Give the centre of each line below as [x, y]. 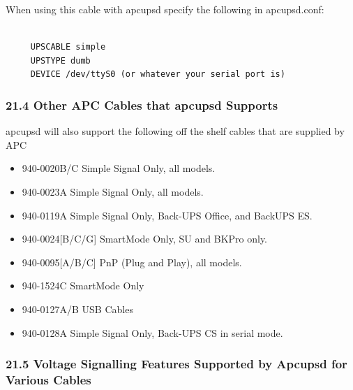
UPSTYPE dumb [60, 60]
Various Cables [48, 379]
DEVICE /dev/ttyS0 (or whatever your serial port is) [158, 74]
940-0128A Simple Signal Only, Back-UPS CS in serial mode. [152, 332]
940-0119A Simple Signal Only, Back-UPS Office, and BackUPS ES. [167, 215]
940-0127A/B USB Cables [77, 309]
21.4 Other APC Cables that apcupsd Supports [142, 104]
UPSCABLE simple [68, 47]
